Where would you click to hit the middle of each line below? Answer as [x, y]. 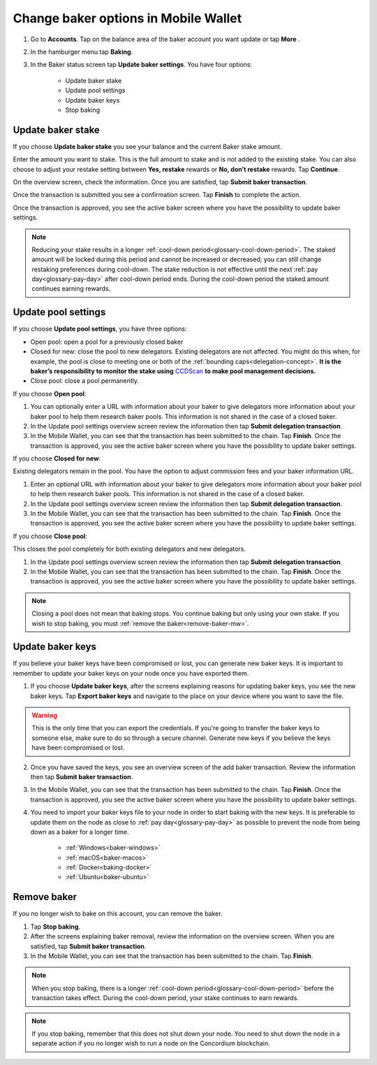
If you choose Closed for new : [57, 458]
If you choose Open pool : [50, 393]
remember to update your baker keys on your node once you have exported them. [131, 673]
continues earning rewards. [71, 289]
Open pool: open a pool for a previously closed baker [107, 342]
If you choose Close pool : [50, 536]
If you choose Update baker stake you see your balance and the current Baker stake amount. [147, 146]
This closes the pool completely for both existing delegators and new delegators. [129, 549]
